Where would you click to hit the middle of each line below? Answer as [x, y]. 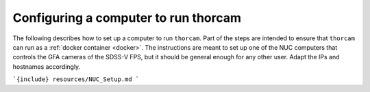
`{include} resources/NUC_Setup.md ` [76, 79]
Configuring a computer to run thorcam [127, 18]
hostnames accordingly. [47, 66]
